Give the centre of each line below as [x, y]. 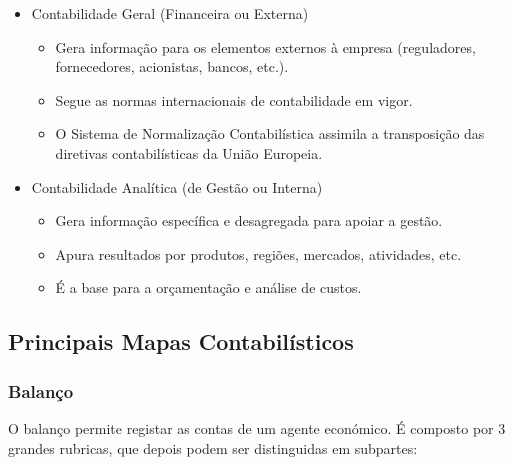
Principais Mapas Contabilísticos [181, 341]
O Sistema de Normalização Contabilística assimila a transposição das [270, 133]
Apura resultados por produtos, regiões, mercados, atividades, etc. [258, 253]
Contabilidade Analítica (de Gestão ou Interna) [177, 186]
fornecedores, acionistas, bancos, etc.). [172, 66]
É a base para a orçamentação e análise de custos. [208, 287]
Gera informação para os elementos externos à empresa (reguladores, [265, 46]
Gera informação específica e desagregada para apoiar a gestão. [249, 220]
